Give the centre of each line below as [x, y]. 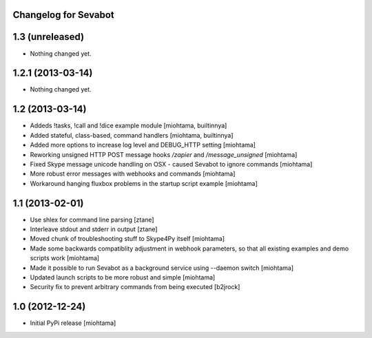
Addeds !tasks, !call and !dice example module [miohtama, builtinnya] [128, 126]
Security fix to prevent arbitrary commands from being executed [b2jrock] [135, 287]
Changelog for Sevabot [64, 15]
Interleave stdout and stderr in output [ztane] [94, 229]
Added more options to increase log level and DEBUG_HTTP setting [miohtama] [143, 145]
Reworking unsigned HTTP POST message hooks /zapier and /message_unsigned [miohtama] [164, 154]
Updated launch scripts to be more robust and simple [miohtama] [123, 277]
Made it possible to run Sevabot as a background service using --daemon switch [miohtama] [162, 268]
